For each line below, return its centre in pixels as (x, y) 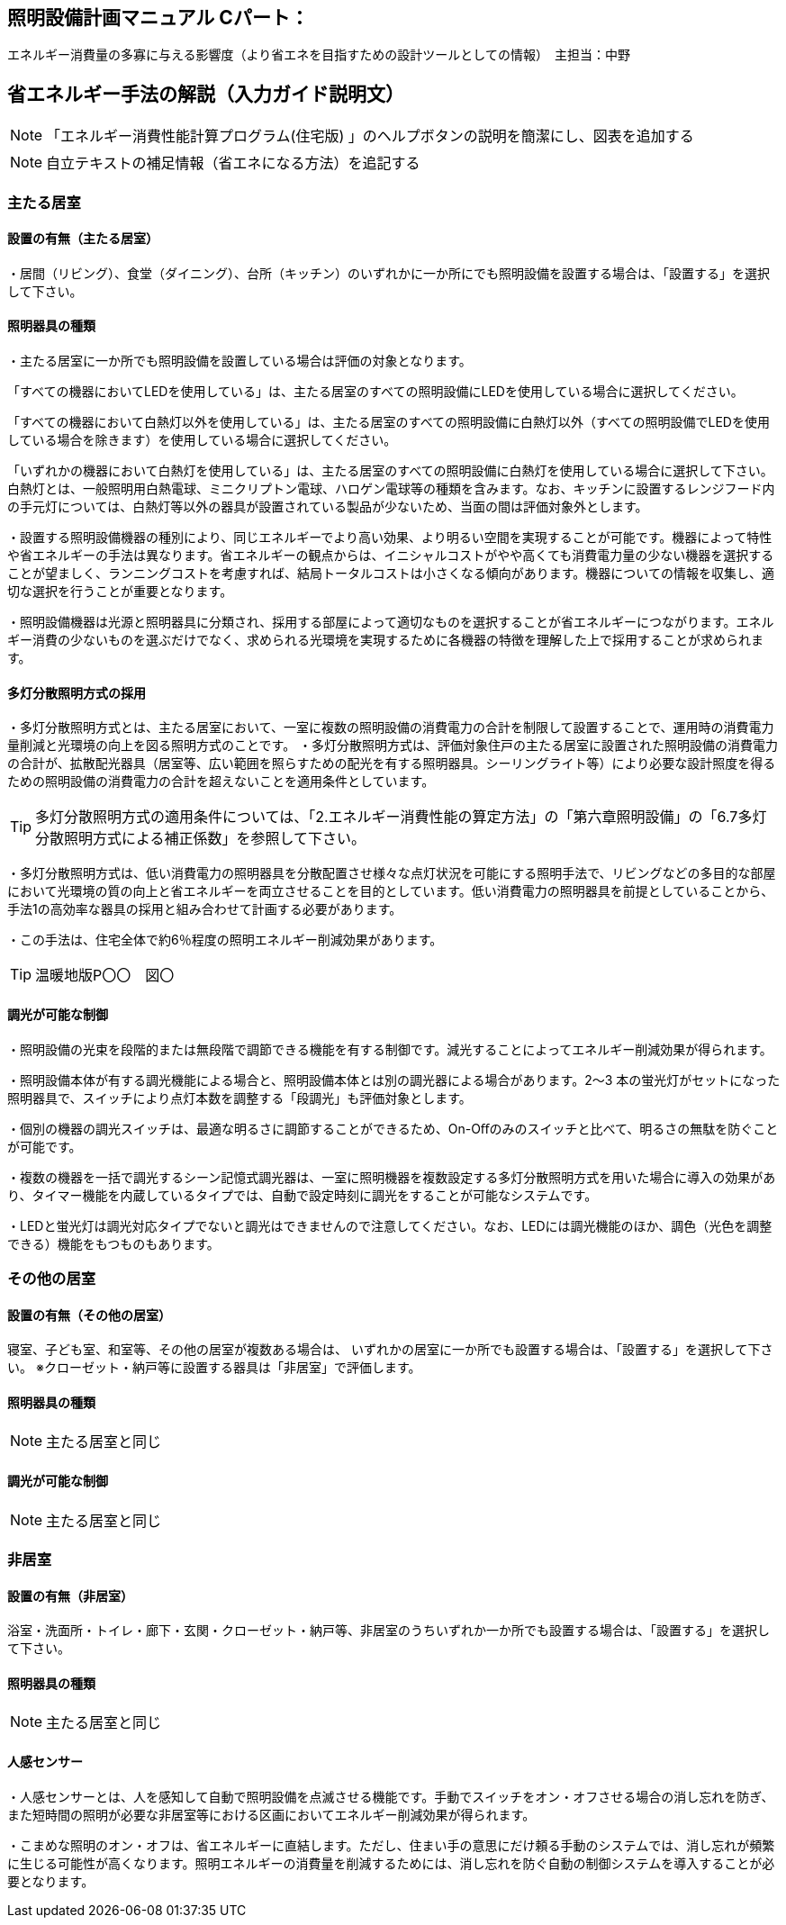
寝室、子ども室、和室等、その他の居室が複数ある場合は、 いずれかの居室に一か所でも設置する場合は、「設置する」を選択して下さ (390, 1350)
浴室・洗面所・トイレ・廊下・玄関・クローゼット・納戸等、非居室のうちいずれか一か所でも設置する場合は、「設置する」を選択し (388, 1631)
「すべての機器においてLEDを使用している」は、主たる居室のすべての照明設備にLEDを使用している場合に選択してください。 (375, 392)
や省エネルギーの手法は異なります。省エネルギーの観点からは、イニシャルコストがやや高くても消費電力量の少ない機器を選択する (391, 556)
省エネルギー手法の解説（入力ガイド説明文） (206, 94)
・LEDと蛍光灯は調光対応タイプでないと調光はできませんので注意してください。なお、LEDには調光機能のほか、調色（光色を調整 (390, 1225)
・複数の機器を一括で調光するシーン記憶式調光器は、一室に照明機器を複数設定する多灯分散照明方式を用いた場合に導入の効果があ (392, 1177)
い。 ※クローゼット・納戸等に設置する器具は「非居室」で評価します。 (214, 1368)
